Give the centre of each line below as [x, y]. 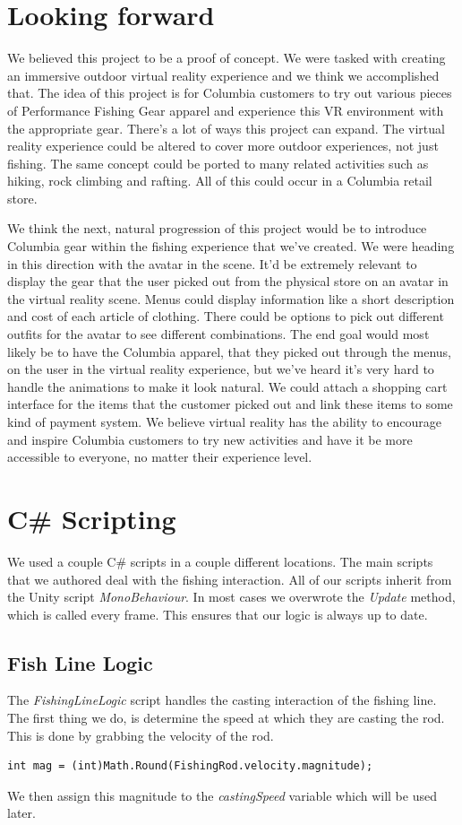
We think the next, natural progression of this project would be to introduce [217, 228]
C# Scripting [92, 518]
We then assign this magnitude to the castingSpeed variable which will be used [222, 795]
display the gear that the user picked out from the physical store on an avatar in [228, 281]
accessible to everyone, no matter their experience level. [160, 457]
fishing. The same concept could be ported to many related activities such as [218, 163]
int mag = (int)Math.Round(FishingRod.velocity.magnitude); [190, 766]
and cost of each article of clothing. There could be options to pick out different [226, 316]
